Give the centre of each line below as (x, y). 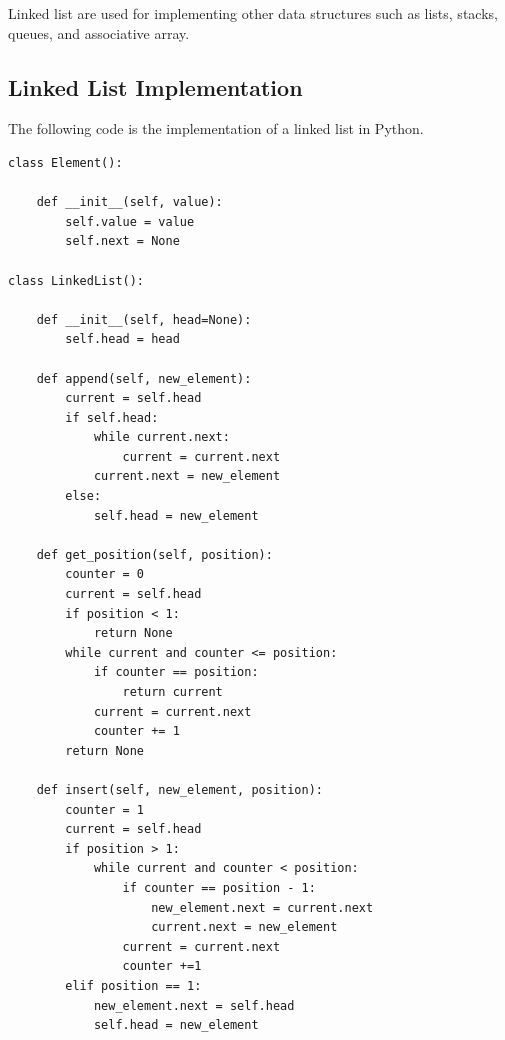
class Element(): (65, 162)
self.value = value (130, 221)
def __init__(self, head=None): (144, 319)
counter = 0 (105, 574)
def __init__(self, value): (129, 202)
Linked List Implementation (155, 86)
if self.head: (112, 417)
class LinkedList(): (76, 280)
